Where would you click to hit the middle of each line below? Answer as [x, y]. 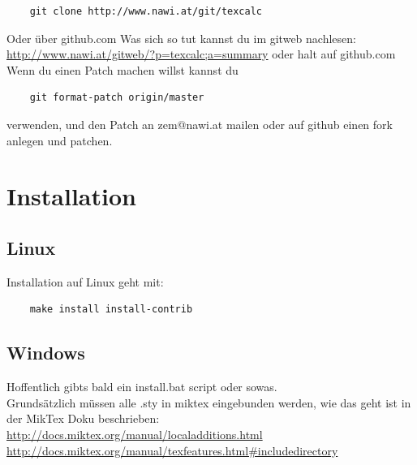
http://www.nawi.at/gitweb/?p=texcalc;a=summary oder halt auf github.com [201, 54]
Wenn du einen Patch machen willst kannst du [123, 69]
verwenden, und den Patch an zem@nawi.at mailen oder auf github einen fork [200, 124]
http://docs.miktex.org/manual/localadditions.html [135, 434]
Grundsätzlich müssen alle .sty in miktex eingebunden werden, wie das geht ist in [209, 402]
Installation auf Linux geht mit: [85, 281]
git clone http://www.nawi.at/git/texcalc [146, 11]
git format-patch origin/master [117, 98]
